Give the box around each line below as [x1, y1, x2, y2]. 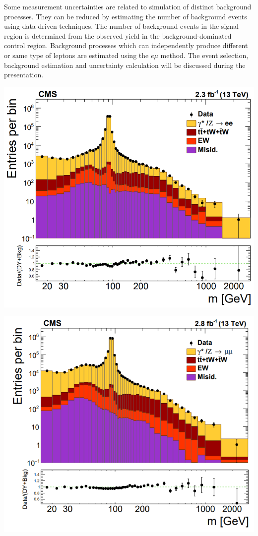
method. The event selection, [160, 50, 249, 60]
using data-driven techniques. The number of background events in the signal [4, 21, 239, 31]
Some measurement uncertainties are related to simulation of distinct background [4, 1, 252, 11]
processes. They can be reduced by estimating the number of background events [4, 11, 247, 21]
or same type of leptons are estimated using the [4, 50, 149, 60]
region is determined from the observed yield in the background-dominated [4, 30, 232, 41]
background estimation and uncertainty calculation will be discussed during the [4, 60, 246, 70]
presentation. [4, 69, 44, 80]
